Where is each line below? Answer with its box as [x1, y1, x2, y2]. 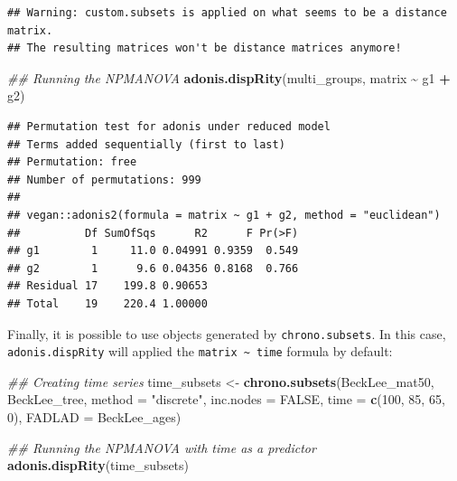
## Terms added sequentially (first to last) [7, 137, 285, 151]
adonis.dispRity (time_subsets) [7, 456, 190, 475]
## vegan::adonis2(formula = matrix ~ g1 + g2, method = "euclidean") [7, 208, 441, 222]
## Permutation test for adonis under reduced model [7, 119, 331, 133]
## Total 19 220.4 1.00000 [7, 297, 208, 310]
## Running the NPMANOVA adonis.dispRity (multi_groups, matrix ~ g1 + [7, 68, 451, 87]
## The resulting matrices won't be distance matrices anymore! [7, 42, 402, 55]
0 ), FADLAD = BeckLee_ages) [7, 408, 182, 426]
